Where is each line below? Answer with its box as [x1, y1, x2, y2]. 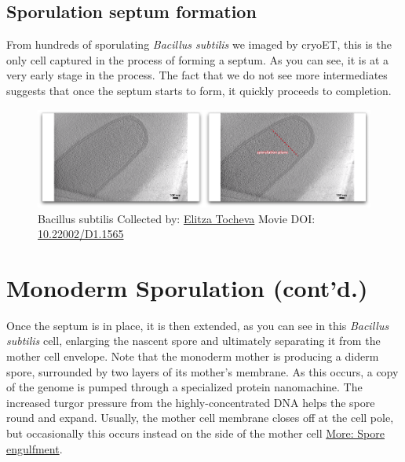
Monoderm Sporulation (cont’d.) [6, 271, 368, 303]
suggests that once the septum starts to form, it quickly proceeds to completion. [6, 82, 392, 98]
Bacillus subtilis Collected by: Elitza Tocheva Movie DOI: [38, 210, 316, 226]
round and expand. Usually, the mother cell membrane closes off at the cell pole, [6, 409, 394, 426]
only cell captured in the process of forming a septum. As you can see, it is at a [6, 51, 389, 68]
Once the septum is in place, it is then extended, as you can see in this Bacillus [6, 317, 389, 333]
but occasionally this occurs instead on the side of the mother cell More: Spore [6, 425, 385, 442]
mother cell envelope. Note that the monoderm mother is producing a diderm [6, 348, 379, 365]
